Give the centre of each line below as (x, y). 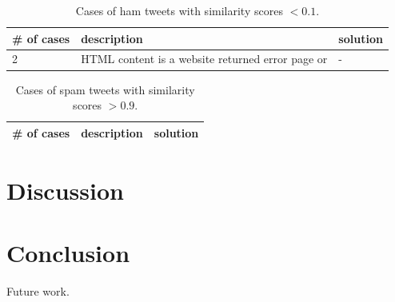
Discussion (65, 190)
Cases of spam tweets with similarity (105, 89)
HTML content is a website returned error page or (204, 59)
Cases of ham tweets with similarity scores (179, 10)
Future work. (38, 291)
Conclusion (68, 253)
